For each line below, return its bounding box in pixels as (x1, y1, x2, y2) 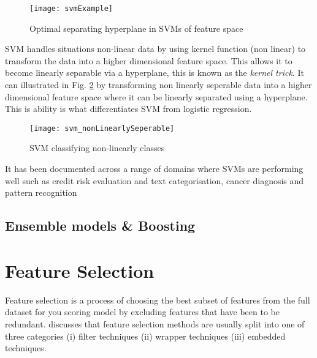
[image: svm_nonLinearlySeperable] (29, 124, 175, 133)
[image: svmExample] (29, 4, 113, 13)
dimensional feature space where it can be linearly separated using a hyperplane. (5, 90, 308, 103)
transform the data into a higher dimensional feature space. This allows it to (5, 54, 292, 67)
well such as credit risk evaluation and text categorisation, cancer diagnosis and (5, 174, 304, 187)
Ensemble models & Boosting (5, 216, 196, 235)
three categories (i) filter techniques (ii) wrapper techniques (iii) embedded (5, 329, 286, 342)
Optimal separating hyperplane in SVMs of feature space (29, 21, 243, 34)
